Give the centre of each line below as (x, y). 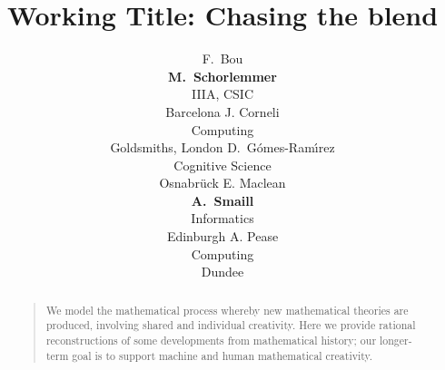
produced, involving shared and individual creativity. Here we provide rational (231, 325)
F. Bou (222, 58)
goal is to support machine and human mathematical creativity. (222, 355)
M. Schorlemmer (222, 76)
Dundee (222, 272)
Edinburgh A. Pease (222, 236)
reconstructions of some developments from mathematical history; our (211, 340)
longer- (396, 340)
